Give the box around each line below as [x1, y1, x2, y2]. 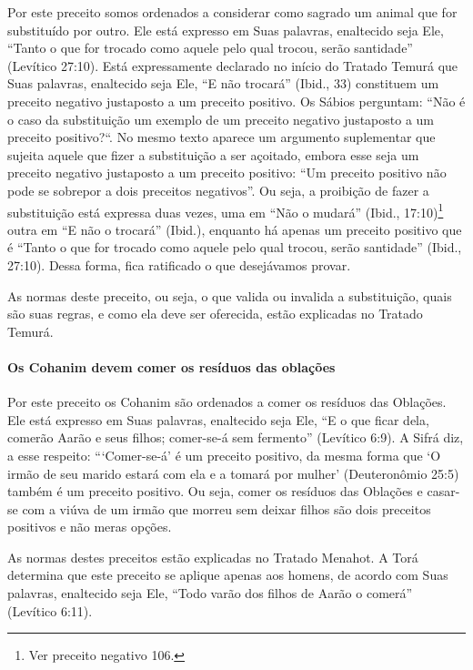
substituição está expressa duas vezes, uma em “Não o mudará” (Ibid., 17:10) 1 [7, 199, 444, 221]
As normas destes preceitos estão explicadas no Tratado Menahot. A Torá [7, 547, 418, 566]
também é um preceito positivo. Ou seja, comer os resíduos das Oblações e [7, 482, 423, 501]
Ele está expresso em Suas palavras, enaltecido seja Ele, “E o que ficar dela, [7, 410, 429, 429]
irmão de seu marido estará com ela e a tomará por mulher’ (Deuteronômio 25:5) [7, 463, 459, 482]
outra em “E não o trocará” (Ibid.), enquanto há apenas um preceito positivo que [7, 219, 462, 239]
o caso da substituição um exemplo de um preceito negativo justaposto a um [7, 109, 434, 128]
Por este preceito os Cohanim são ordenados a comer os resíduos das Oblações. [7, 392, 447, 411]
